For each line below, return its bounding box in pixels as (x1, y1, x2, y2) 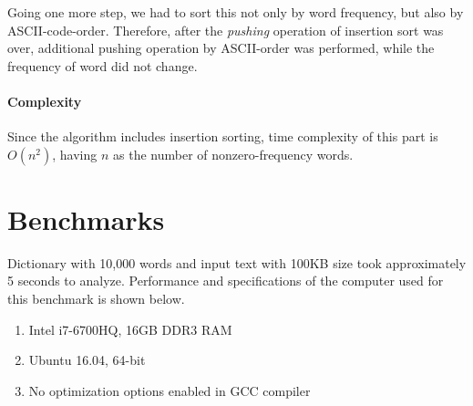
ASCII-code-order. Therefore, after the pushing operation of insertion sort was (7, 20, 444, 39)
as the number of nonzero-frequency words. (113, 144, 354, 163)
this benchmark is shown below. (7, 289, 185, 308)
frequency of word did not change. (7, 56, 198, 75)
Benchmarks (7, 200, 165, 237)
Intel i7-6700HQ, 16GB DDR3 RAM (28, 319, 232, 338)
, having (52, 144, 98, 163)
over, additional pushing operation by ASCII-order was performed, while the (7, 38, 435, 57)
